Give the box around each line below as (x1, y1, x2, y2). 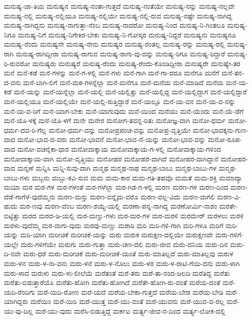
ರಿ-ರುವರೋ (4, 58, 30, 68)
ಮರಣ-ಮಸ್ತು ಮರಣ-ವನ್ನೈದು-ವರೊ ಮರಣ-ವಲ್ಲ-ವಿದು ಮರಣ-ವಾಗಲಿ (57, 191, 215, 201)
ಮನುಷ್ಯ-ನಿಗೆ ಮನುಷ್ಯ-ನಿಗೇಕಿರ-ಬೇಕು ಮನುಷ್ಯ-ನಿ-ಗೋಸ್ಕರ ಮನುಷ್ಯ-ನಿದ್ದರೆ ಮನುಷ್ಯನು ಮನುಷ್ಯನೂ (18, 29, 236, 39)
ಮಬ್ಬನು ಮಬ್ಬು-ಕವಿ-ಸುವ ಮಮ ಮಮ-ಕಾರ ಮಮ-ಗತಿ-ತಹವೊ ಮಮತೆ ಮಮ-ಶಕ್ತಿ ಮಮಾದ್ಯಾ (32, 172, 243, 182)
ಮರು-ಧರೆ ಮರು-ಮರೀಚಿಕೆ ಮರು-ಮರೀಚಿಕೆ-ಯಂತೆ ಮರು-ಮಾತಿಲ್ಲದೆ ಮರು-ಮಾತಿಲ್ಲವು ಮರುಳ (23, 249, 234, 259)
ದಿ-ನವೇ (4, 249, 21, 259)
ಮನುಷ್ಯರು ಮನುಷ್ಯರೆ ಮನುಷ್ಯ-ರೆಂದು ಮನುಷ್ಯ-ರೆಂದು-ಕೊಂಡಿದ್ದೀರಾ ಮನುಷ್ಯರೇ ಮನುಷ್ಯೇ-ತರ (32, 58, 240, 68)
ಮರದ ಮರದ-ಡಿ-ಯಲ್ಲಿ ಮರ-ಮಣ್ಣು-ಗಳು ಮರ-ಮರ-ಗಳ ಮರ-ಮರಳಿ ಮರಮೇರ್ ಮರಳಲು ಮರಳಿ (22, 211, 244, 221)
